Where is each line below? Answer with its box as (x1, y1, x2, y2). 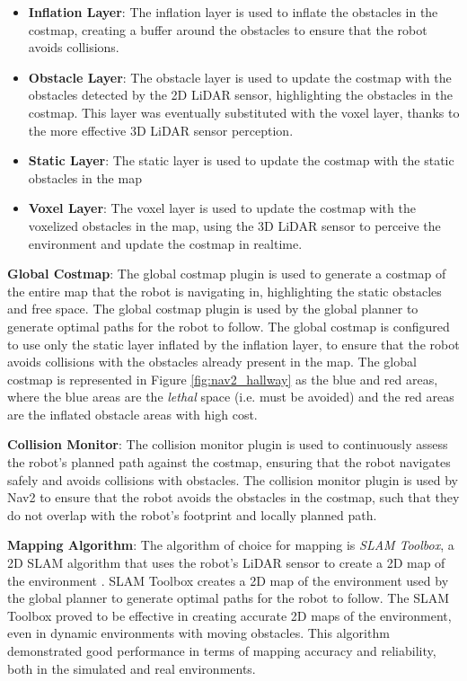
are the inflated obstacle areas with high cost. (7, 404, 258, 423)
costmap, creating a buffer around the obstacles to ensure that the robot (28, 20, 427, 39)
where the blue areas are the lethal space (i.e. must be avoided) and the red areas (7, 387, 454, 406)
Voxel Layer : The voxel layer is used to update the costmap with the (28, 199, 416, 217)
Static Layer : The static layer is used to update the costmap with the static (28, 151, 454, 170)
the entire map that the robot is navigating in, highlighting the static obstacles (7, 281, 442, 300)
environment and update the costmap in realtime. (28, 234, 303, 252)
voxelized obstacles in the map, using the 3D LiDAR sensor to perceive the (28, 216, 441, 234)
